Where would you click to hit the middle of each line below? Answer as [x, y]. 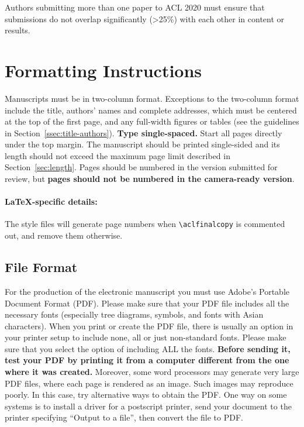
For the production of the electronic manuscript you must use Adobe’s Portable [147, 291]
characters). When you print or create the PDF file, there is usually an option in [149, 326]
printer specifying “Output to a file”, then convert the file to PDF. [124, 417]
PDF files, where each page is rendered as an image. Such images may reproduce [149, 383]
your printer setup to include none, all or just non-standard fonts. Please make [146, 337]
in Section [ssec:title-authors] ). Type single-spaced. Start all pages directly [144, 132]
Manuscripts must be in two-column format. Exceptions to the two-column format [152, 98]
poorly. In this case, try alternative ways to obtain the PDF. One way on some [146, 395]
